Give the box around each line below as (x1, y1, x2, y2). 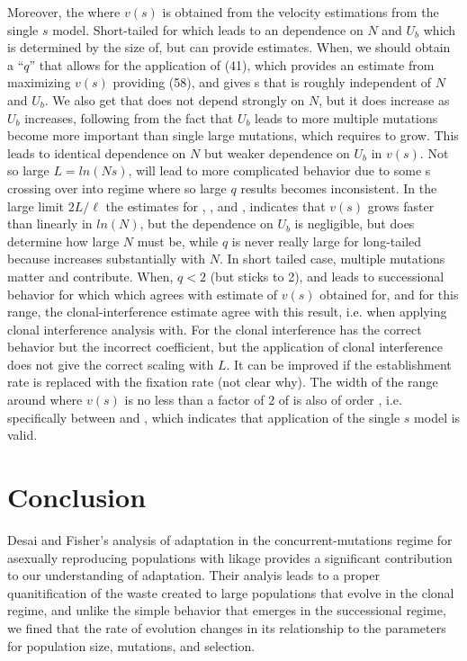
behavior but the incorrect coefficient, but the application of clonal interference (7, 337, 443, 356)
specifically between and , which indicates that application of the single (7, 407, 400, 426)
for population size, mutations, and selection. (7, 636, 256, 655)
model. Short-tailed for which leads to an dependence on (52, 20, 364, 39)
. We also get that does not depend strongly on (44, 90, 305, 109)
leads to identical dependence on (7, 143, 186, 162)
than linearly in (7, 214, 93, 233)
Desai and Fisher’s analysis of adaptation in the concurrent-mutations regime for (7, 530, 453, 549)
